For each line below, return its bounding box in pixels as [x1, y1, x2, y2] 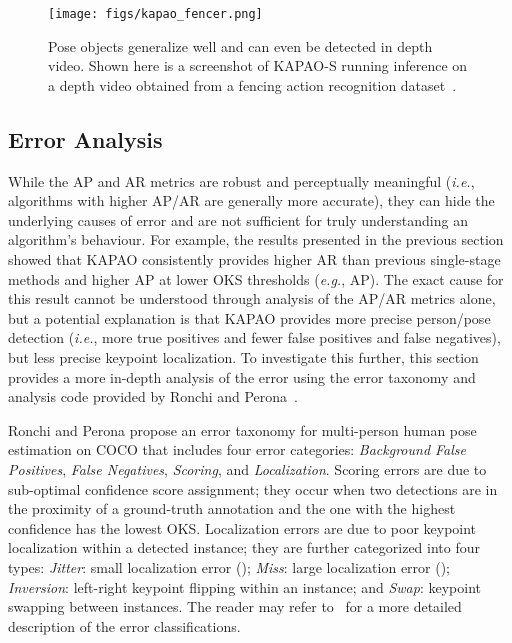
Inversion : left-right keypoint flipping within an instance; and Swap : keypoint [8, 576, 482, 597]
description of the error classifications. [8, 615, 241, 636]
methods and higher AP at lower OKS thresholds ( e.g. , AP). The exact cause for [8, 268, 504, 289]
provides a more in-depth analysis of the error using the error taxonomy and [8, 366, 476, 387]
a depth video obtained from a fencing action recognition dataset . [48, 74, 457, 95]
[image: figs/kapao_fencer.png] [48, 7, 263, 21]
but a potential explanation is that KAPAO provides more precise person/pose [8, 307, 491, 328]
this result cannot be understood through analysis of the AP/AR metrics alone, [8, 288, 496, 309]
